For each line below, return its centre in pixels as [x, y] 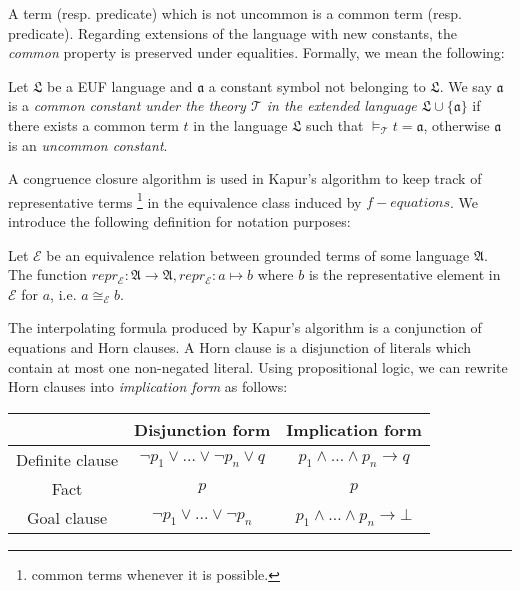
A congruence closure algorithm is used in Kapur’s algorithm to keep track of [245, 178]
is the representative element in [404, 274]
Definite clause [67, 459]
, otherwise [456, 124]
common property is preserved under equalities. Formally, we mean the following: [256, 52]
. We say [465, 85]
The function [47, 274]
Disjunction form [202, 429]
